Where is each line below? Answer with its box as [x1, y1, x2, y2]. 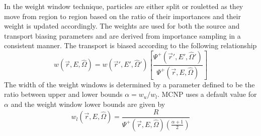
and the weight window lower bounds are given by [11, 99, 165, 109]
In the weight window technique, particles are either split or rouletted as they [4, 1, 243, 11]
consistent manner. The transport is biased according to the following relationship [4, 40, 257, 51]
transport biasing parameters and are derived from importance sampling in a [4, 30, 241, 41]
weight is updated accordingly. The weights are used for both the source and [4, 21, 240, 31]
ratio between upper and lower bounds [4, 89, 123, 99]
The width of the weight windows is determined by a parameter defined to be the [4, 79, 255, 89]
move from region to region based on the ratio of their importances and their [4, 11, 241, 21]
